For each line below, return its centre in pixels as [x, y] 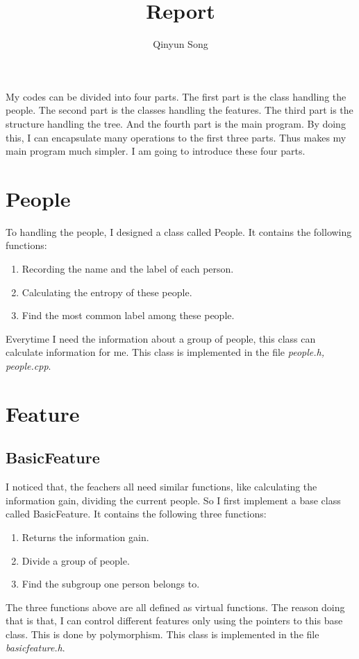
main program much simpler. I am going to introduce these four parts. [156, 151]
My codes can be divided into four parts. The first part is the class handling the [176, 96]
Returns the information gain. [85, 537]
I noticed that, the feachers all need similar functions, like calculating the [161, 487]
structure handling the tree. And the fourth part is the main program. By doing [176, 123]
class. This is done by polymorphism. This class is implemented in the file [162, 634]
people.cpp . [28, 365]
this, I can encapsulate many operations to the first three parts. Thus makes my [176, 137]
